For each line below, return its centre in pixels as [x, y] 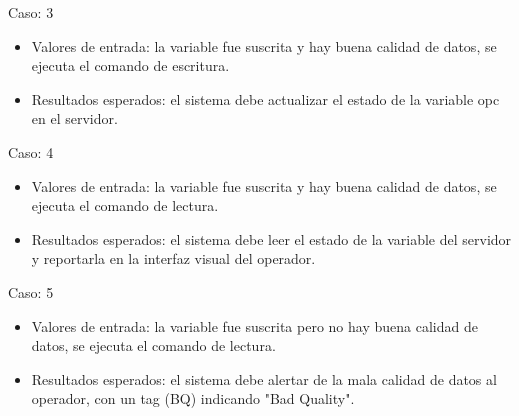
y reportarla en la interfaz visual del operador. [173, 258]
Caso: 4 [31, 151]
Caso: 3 [31, 12]
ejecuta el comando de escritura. [130, 65]
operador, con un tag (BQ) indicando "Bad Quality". [193, 398]
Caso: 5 [31, 291]
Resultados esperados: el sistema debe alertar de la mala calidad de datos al [264, 378]
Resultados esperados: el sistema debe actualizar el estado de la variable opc [265, 98]
